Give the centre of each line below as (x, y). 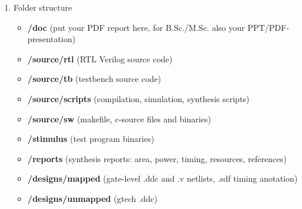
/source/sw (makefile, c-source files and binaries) (119, 118)
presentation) (52, 39)
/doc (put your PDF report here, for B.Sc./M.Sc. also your (136, 27)
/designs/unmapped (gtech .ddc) (93, 198)
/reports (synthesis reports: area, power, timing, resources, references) (157, 158)
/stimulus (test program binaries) (91, 139)
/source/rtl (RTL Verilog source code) (100, 58)
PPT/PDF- (268, 27)
